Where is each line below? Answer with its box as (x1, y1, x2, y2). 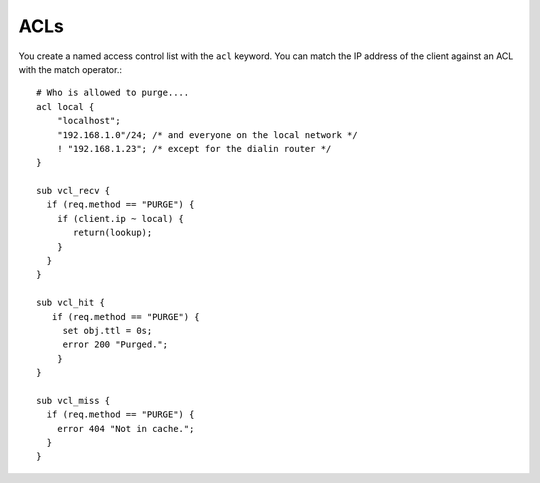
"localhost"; (56, 115, 121, 127)
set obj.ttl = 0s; (62, 325, 153, 336)
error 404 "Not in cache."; (56, 423, 195, 434)
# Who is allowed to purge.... (36, 87, 190, 99)
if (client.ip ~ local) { (56, 213, 185, 224)
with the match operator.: (18, 63, 122, 75)
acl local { (36, 101, 95, 112)
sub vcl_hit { (36, 297, 105, 309)
